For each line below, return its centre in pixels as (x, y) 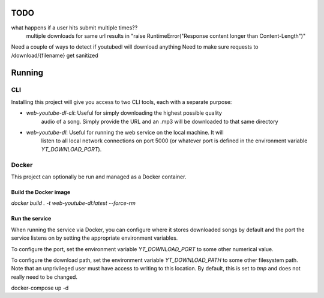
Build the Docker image (41, 192)
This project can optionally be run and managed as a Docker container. (99, 177)
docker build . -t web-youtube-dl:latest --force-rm (73, 203)
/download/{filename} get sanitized (55, 55)
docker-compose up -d (40, 288)
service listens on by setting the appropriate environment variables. (94, 238)
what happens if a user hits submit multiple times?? (74, 28)
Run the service (31, 219)
